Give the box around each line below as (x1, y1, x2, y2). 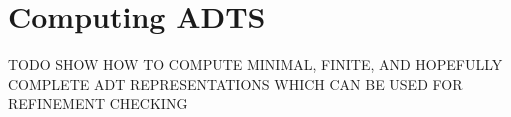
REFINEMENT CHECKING (8, 93, 188, 114)
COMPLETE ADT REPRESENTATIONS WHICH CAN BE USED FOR (8, 73, 463, 94)
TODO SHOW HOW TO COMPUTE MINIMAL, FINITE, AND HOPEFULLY (8, 54, 503, 75)
